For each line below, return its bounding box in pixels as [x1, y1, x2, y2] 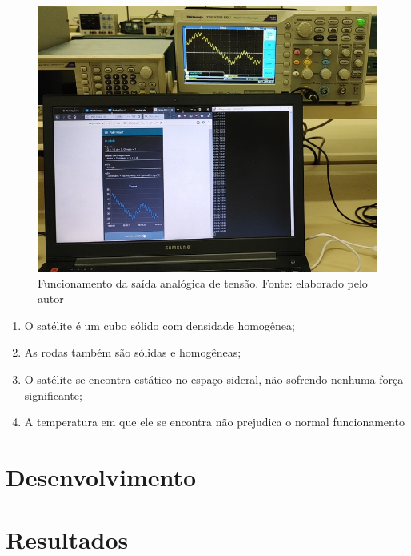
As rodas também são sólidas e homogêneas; [24, 344, 241, 361]
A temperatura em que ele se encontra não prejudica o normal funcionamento [24, 413, 405, 430]
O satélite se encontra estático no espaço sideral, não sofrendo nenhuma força [24, 370, 404, 387]
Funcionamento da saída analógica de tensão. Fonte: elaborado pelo [38, 274, 368, 291]
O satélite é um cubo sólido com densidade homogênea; [24, 316, 295, 333]
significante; [24, 386, 82, 403]
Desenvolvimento [6, 460, 197, 493]
